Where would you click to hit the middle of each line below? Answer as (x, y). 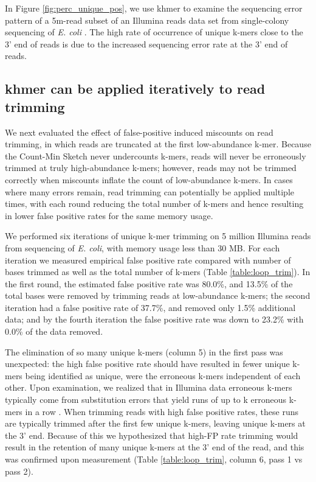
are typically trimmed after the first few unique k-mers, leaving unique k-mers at (155, 423)
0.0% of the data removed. (54, 331)
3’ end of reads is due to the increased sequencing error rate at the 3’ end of (146, 44)
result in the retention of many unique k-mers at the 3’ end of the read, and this (155, 447)
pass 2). (19, 471)
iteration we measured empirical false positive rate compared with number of (148, 260)
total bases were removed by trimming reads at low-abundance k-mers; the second (158, 295)
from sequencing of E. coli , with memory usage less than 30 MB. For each (143, 247)
